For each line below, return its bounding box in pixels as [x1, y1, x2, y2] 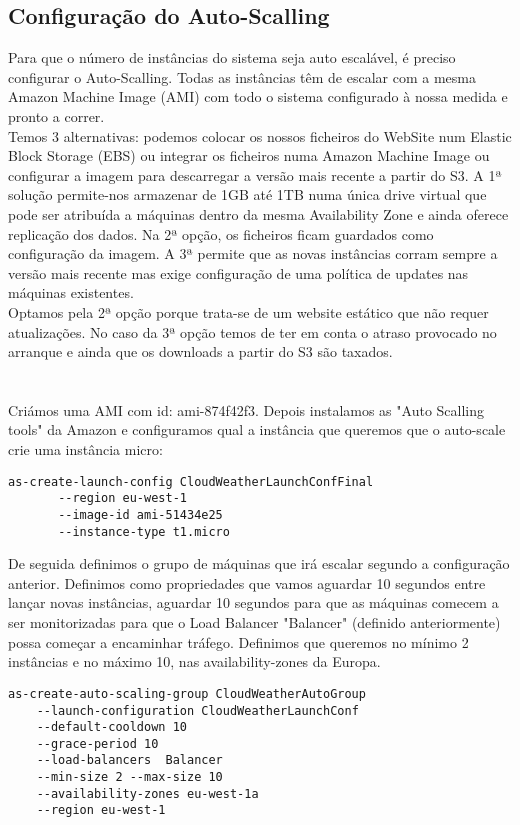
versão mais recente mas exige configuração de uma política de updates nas [8, 262, 469, 283]
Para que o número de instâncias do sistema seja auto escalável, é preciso [8, 47, 456, 68]
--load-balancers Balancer [36, 753, 223, 768]
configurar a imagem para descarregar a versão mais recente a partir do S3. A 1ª [8, 164, 502, 185]
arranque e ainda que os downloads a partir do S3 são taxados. [8, 341, 393, 362]
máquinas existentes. [8, 282, 134, 303]
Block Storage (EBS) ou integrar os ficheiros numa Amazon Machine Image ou [8, 145, 490, 166]
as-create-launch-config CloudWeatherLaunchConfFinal [8, 474, 374, 489]
